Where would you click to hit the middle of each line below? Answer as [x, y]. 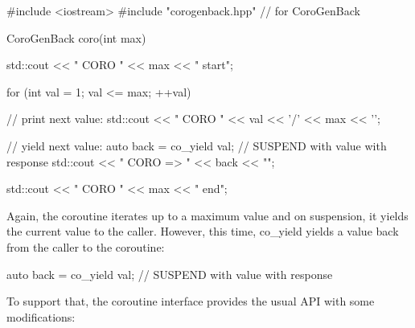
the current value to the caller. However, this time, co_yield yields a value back [203, 231]
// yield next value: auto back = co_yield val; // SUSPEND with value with [197, 145]
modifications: [41, 316]
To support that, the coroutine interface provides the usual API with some [191, 301]
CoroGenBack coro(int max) [76, 37]
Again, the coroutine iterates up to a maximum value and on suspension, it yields [207, 215]
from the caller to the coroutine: [86, 246]
